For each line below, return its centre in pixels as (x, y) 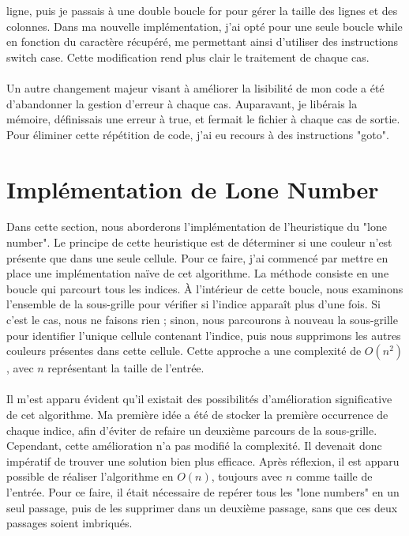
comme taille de (334, 476)
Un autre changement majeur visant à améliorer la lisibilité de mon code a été (195, 87)
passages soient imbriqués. (69, 523)
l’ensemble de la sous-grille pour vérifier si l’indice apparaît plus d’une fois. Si (193, 304)
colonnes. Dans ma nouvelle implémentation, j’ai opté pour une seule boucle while (204, 26)
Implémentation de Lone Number (193, 189)
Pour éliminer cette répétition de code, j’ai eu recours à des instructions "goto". (198, 134)
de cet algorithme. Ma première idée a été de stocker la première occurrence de (197, 414)
